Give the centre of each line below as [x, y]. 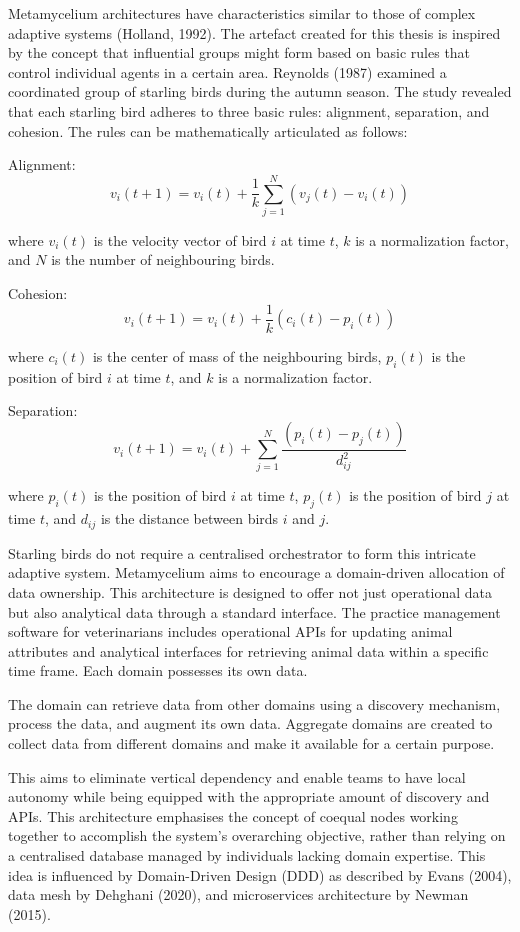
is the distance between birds [189, 518]
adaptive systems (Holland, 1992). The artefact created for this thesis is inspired [254, 32]
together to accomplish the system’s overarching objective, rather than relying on [257, 835]
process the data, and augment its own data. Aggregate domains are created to [250, 723]
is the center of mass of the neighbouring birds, [237, 355]
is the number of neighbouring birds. [163, 259]
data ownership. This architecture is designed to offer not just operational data [250, 591]
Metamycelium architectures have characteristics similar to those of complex [242, 13]
